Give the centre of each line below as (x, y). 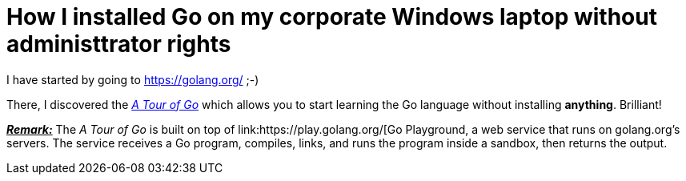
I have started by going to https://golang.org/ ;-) (133, 79)
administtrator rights (119, 44)
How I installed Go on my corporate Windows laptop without (332, 17)
